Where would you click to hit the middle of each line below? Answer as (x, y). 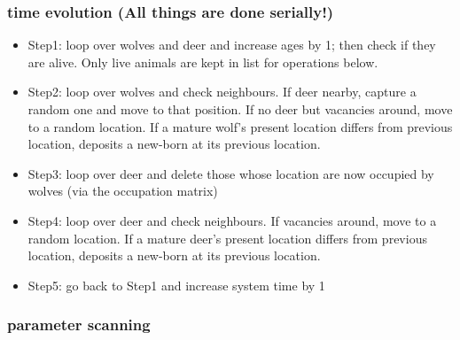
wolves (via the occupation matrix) (123, 191)
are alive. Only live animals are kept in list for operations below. (203, 62)
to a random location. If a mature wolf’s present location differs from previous (240, 126)
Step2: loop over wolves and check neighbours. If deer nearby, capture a (222, 92)
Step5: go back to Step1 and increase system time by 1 (176, 285)
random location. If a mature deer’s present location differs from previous (227, 238)
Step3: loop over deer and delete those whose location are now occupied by (231, 173)
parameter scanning (79, 325)
